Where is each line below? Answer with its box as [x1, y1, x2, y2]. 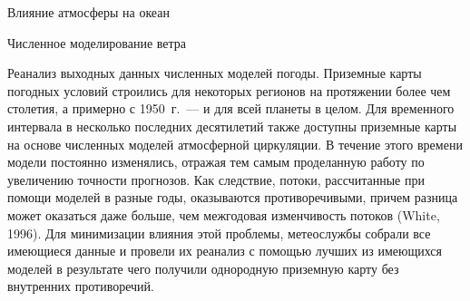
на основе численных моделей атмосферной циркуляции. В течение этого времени [7, 134, 463, 153]
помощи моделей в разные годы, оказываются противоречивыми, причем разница [7, 188, 458, 207]
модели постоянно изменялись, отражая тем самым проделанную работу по [7, 152, 425, 171]
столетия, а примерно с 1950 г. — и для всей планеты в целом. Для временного [7, 99, 455, 118]
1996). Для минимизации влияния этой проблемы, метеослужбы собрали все [7, 223, 431, 242]
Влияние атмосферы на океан [7, 3, 170, 21]
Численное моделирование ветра [7, 33, 187, 52]
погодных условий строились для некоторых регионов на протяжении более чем [7, 81, 451, 100]
